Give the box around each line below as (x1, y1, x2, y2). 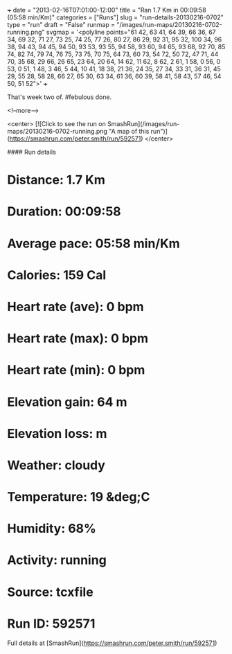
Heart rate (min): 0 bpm (7, 362, 145, 378)
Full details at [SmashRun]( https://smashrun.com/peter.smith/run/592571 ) (7, 639, 217, 647)
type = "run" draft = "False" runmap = (7, 21, 116, 28)
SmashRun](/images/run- (107, 120, 180, 127)
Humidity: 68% (7, 521, 97, 536)
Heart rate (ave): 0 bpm (7, 299, 144, 315)
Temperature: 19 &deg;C (7, 489, 150, 505)
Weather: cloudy (7, 457, 106, 473)
